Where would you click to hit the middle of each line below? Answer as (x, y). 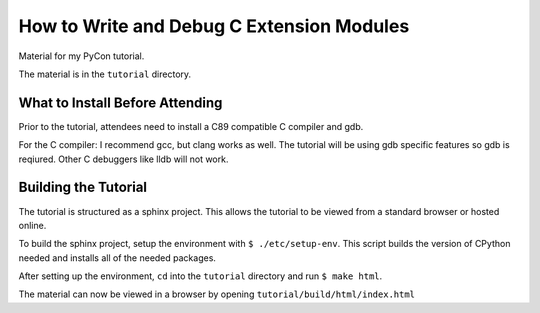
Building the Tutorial (83, 187)
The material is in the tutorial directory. (105, 74)
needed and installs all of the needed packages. (117, 257)
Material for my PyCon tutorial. (81, 56)
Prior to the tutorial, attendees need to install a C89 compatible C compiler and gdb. (191, 126)
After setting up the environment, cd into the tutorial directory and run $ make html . (200, 276)
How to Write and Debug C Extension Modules (214, 26)
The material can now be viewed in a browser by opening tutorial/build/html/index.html (216, 294)
